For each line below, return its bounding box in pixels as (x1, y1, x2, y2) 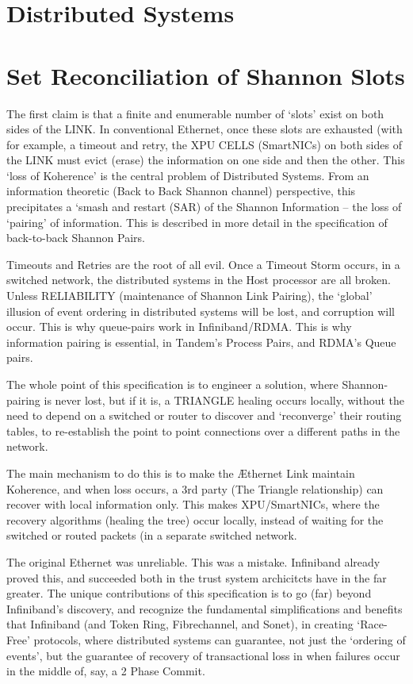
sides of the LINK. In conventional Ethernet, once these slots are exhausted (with (6, 121, 403, 137)
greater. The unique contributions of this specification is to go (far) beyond (6, 585, 372, 601)
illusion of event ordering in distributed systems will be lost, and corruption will (6, 302, 395, 319)
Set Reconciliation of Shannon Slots (6, 59, 405, 91)
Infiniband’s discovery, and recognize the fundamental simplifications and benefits (6, 600, 403, 617)
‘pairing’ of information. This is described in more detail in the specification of (6, 213, 388, 230)
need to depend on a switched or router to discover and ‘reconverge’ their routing (6, 407, 402, 424)
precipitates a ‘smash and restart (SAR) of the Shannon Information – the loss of (6, 198, 402, 215)
